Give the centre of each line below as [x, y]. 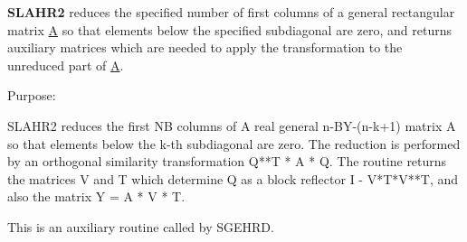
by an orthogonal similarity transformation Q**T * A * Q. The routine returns [227, 161]
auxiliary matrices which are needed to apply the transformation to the [205, 47]
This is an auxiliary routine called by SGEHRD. [141, 226]
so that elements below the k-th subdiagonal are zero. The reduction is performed [234, 143]
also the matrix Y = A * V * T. [96, 196]
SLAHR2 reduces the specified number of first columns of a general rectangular [231, 12]
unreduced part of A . [66, 65]
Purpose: [32, 95]
